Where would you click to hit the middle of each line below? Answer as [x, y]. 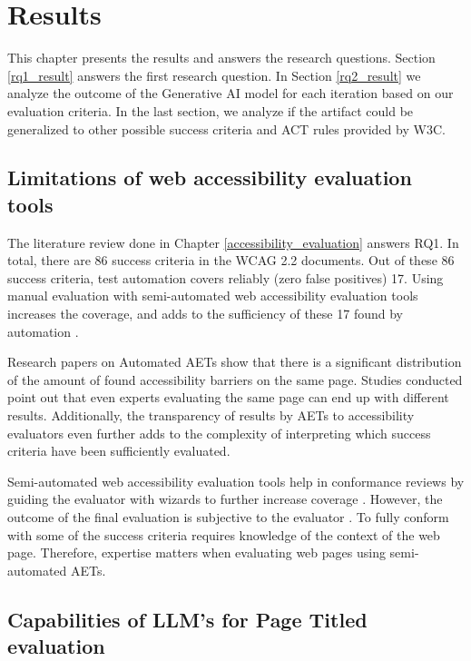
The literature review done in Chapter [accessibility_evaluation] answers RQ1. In [233, 242]
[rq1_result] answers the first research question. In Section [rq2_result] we [214, 75]
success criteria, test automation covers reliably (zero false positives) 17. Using [226, 277]
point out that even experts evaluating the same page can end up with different [228, 397]
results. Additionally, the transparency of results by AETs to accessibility [211, 415]
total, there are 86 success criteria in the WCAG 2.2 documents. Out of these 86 [231, 260]
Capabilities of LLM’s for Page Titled [187, 619]
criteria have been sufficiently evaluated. [119, 451]
